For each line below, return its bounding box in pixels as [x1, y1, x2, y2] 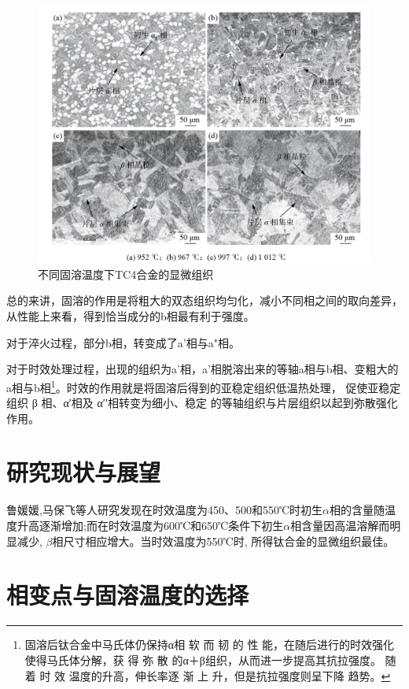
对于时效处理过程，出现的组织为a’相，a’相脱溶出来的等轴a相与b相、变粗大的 [6, 361, 399, 377]
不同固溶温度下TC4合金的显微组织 [38, 265, 214, 282]
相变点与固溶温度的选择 [6, 579, 249, 611]
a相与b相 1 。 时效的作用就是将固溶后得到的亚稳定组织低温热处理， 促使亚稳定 [6, 376, 401, 395]
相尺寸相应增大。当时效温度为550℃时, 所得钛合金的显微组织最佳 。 [52, 532, 395, 549]
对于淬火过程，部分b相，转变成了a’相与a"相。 [6, 334, 240, 350]
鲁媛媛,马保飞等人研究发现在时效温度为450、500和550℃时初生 [6, 502, 323, 518]
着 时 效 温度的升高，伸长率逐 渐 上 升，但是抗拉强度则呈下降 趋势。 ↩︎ [24, 667, 391, 683]
